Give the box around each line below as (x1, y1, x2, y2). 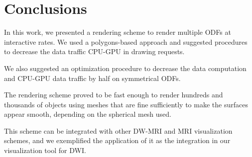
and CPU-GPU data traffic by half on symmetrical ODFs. (4, 73, 181, 83)
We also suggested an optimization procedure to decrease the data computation (4, 63, 247, 73)
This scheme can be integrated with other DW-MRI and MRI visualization (4, 125, 233, 136)
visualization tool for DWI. (4, 145, 86, 156)
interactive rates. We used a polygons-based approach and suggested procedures (4, 36, 248, 47)
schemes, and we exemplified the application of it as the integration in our (4, 135, 231, 146)
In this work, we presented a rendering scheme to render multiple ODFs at (4, 27, 231, 37)
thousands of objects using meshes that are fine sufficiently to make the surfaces (4, 99, 248, 109)
